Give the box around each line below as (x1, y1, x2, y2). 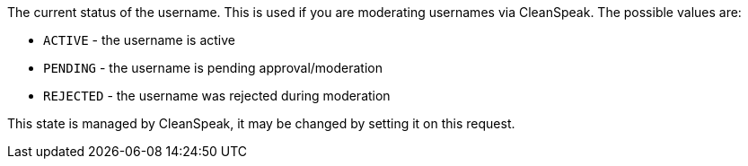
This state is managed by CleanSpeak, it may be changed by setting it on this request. (7, 116, 515, 131)
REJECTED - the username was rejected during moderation (43, 88, 391, 103)
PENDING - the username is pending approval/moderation (43, 60, 383, 75)
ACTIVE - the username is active (43, 32, 235, 48)
